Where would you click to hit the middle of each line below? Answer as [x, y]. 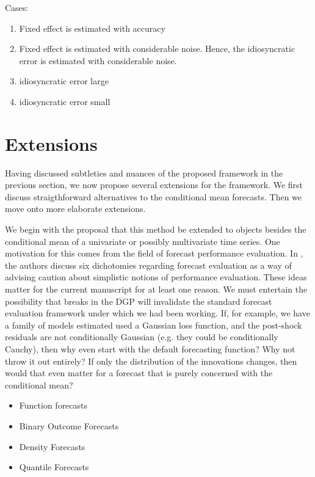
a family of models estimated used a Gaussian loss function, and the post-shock [154, 325]
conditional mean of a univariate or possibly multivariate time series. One [143, 241]
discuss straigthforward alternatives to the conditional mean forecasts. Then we [154, 196]
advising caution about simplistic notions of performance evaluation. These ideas [156, 277]
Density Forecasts [52, 446]
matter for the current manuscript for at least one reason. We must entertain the [156, 289]
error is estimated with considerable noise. [98, 60]
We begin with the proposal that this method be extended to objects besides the [156, 229]
